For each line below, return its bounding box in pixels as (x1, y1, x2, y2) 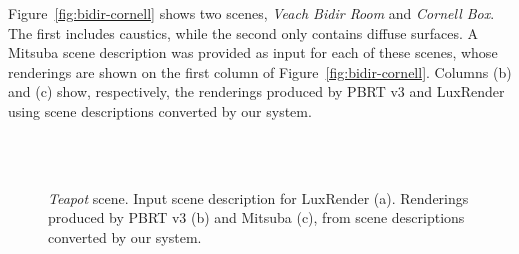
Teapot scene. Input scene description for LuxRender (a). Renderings (48, 187, 469, 208)
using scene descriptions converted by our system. (8, 100, 312, 121)
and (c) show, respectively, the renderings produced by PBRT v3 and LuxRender (8, 81, 505, 102)
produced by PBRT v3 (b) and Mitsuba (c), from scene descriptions (48, 207, 465, 228)
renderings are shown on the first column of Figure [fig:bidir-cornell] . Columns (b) (8, 61, 512, 82)
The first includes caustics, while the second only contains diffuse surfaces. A (8, 22, 479, 43)
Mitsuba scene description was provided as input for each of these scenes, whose (8, 42, 498, 63)
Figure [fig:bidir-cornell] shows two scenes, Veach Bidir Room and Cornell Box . (8, 3, 495, 23)
